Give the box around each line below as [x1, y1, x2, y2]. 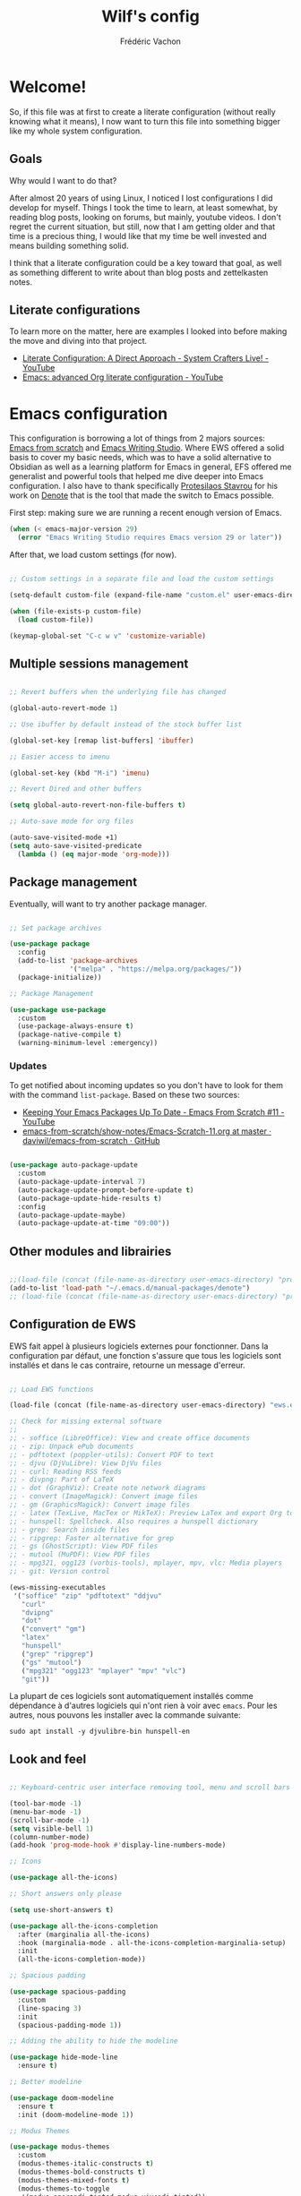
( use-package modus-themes [9, 2142, 110, 2151]
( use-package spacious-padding [9, 1987, 126, 1996]
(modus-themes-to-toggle [17, 2183, 110, 2193]
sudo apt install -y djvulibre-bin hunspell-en [9, 1727, 191, 1737]
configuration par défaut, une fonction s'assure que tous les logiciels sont [9, 1350, 282, 1360]
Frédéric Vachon [119, 36, 182, 47]
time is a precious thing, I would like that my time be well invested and [9, 230, 267, 241]
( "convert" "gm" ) [21, 1625, 87, 1634]
